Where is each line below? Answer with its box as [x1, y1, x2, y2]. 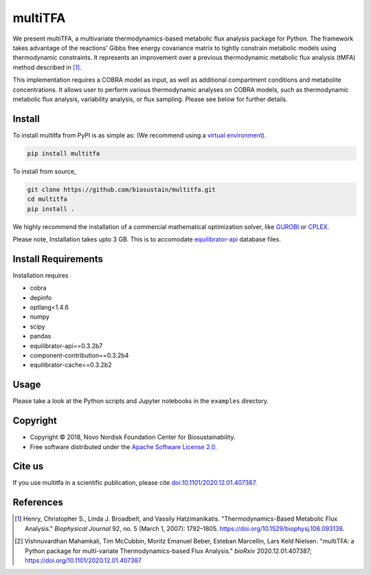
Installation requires [12, 271, 69, 279]
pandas [30, 332, 52, 340]
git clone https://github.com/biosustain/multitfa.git [27, 186, 216, 193]
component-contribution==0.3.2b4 [30, 351, 129, 359]
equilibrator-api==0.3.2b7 [30, 341, 103, 350]
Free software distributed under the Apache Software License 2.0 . [30, 442, 217, 451]
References [12, 497, 63, 508]
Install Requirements [12, 253, 103, 265]
